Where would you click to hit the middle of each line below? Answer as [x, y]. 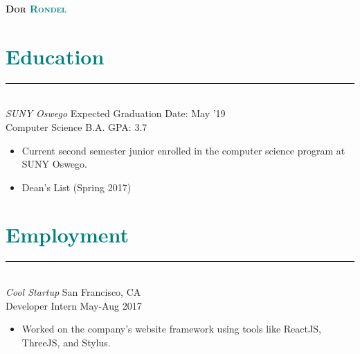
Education [55, 56]
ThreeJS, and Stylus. [66, 342]
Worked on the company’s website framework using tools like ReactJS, [171, 329]
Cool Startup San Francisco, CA [73, 292]
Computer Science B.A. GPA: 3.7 [76, 126]
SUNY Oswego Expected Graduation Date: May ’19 [116, 113]
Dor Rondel [36, 8]
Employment [67, 234]
